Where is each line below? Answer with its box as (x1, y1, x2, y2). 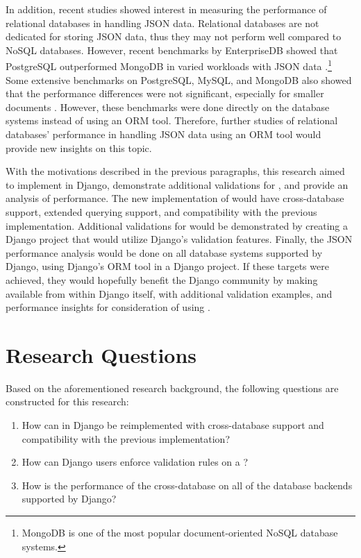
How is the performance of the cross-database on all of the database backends (22, 477, 353, 492)
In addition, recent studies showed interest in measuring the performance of (6, 2, 327, 16)
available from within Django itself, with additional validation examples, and (6, 286, 333, 301)
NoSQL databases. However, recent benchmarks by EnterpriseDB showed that (6, 42, 338, 57)
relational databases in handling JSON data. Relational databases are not (6, 15, 319, 30)
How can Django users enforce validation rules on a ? (22, 455, 249, 469)
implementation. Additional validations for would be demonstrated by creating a (6, 218, 349, 232)
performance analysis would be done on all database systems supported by (6, 245, 323, 260)
